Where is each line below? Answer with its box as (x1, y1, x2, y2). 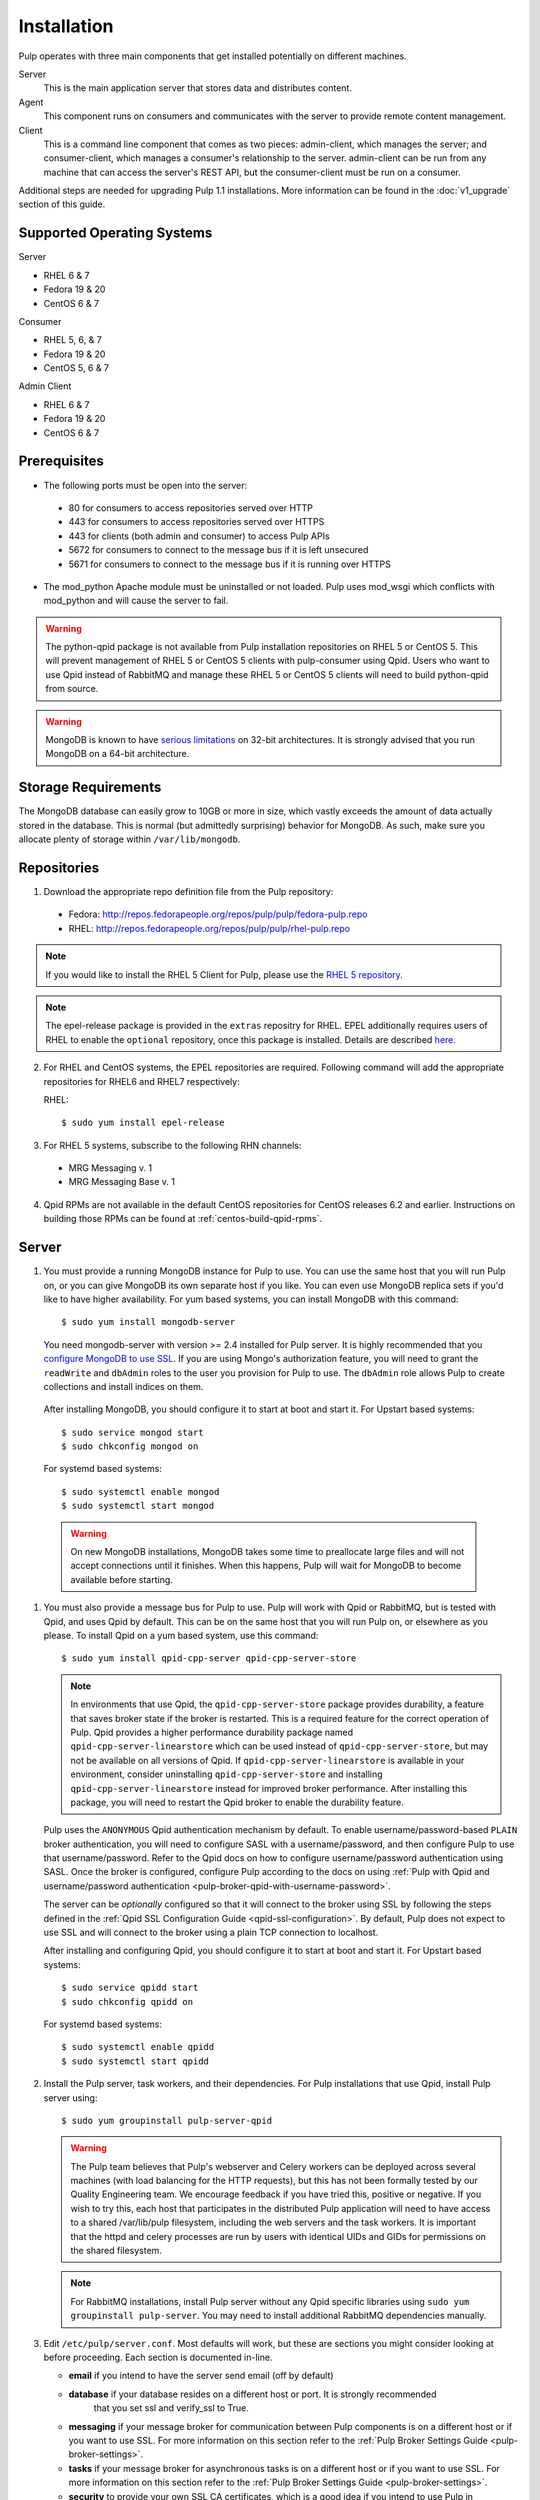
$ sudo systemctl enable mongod (61, 1486, 220, 1497)
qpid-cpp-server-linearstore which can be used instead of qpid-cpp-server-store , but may (70, 1740, 489, 1752)
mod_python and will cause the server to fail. (43, 595, 229, 607)
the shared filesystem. (70, 2245, 162, 2257)
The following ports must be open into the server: (43, 479, 248, 491)
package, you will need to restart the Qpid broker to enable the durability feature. (70, 1796, 404, 1808)
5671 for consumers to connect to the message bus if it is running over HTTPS (68, 558, 392, 570)
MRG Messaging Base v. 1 (68, 1176, 175, 1188)
